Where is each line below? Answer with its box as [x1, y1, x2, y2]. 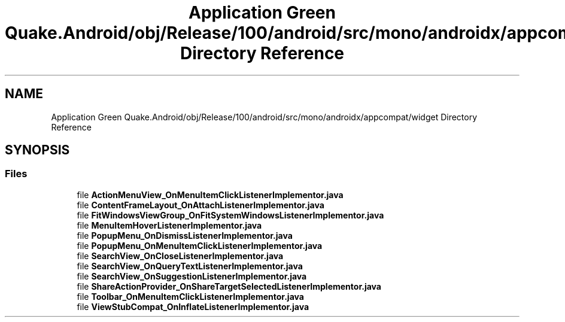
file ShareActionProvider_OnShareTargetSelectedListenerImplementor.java [77, 281, 381, 291]
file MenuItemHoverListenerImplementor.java [77, 220, 262, 230]
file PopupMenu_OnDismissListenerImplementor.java [77, 230, 293, 241]
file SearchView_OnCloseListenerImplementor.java [77, 250, 284, 261]
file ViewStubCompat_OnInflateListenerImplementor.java [77, 301, 309, 312]
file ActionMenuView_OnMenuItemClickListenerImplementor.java [77, 189, 344, 200]
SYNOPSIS [5, 142, 70, 158]
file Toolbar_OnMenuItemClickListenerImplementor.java [77, 291, 304, 302]
